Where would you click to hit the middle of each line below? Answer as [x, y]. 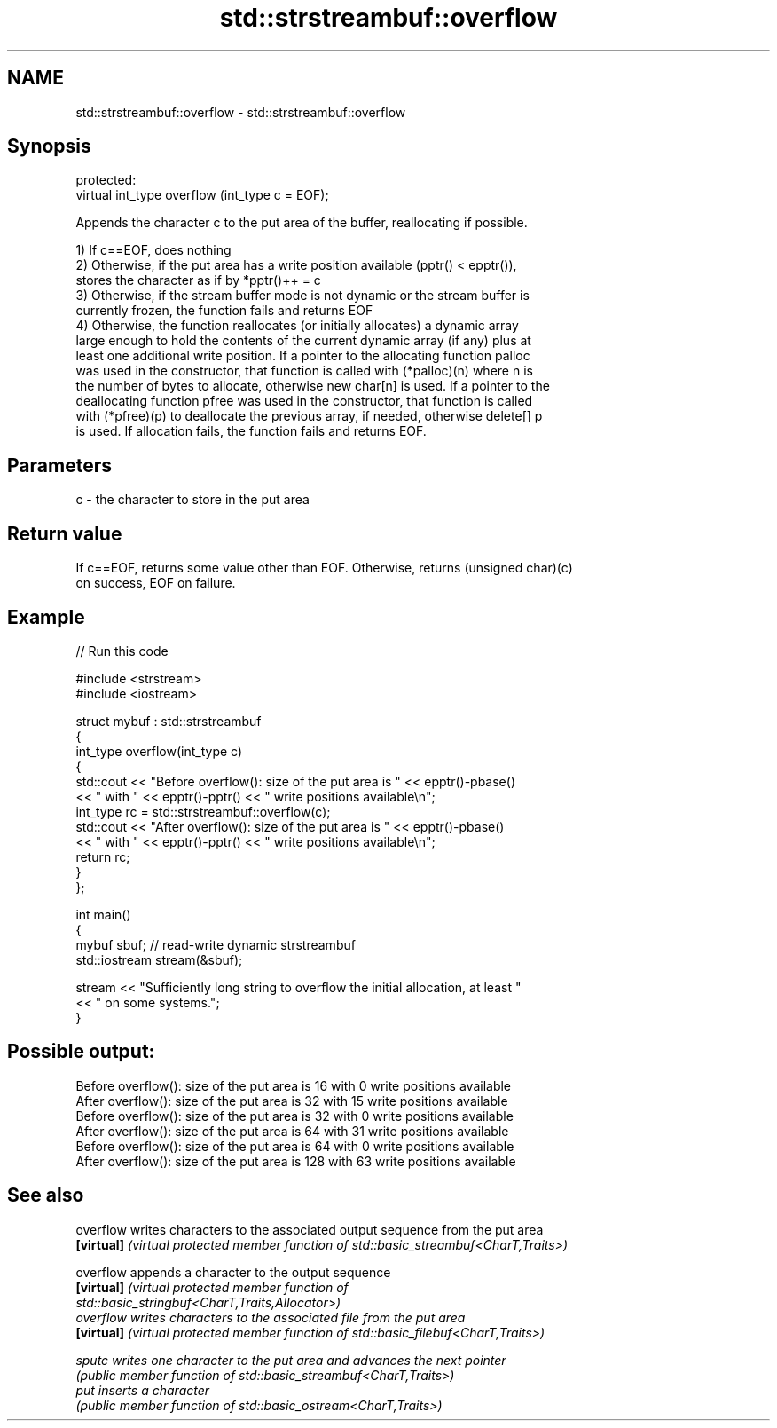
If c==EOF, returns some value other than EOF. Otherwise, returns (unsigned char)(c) [324, 568]
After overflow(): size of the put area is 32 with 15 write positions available [292, 1101]
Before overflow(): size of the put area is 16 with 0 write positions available [294, 1085]
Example [46, 617]
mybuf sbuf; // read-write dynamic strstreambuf [216, 944]
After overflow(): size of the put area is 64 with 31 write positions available [292, 1131]
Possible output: [81, 1052]
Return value [65, 533]
